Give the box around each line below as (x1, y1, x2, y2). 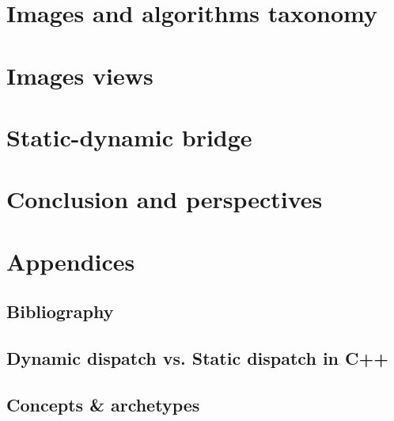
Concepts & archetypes (6, 392, 200, 416)
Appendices (6, 245, 135, 277)
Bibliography (6, 299, 114, 324)
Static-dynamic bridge (6, 120, 252, 153)
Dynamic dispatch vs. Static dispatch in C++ (6, 346, 389, 370)
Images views (6, 59, 153, 91)
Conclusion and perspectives (6, 183, 323, 215)
